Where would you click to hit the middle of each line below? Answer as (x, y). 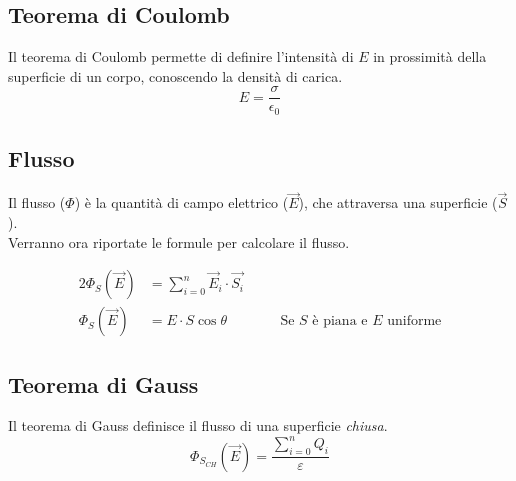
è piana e (340, 321)
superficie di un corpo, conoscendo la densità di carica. (175, 75)
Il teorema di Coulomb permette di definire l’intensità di (181, 56)
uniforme (414, 321)
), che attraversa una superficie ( (398, 202)
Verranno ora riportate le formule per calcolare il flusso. (179, 241)
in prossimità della (430, 56)
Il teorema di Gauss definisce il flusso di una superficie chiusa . (198, 425)
